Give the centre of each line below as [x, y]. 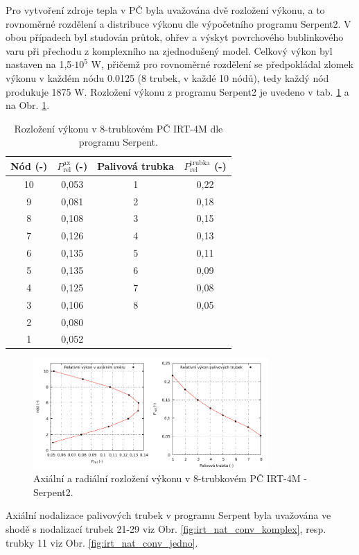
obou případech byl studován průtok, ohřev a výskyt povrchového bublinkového [175, 37]
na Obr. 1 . [28, 105]
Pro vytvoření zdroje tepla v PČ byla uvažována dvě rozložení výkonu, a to [165, 10]
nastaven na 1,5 [39, 64]
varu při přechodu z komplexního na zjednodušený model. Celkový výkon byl [169, 50]
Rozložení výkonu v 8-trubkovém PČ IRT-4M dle [119, 128]
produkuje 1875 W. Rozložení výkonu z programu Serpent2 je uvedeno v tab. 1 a [177, 91]
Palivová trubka [136, 165]
